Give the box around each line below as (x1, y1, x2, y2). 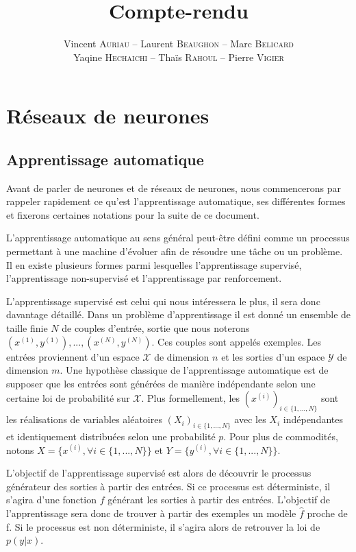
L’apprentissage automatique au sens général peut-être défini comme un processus (6, 230, 350, 245)
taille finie (6, 321, 48, 335)
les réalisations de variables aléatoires (6, 412, 162, 427)
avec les (234, 412, 266, 427)
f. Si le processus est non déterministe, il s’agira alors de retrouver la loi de (6, 519, 320, 533)
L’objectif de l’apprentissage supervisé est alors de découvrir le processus (6, 466, 311, 480)
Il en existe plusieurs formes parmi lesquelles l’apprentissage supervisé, (6, 257, 302, 272)
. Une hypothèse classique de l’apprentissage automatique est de (60, 363, 329, 377)
